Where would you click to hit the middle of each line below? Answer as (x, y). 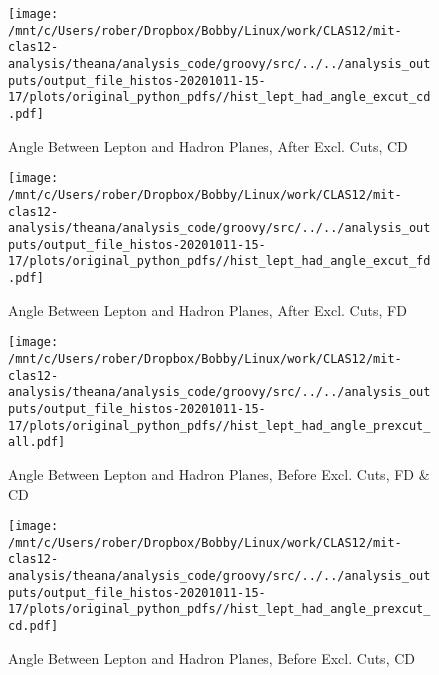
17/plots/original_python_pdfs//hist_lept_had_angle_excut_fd (219, 261)
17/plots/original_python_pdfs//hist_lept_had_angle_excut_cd (219, 97)
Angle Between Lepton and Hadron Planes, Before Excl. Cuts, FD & (219, 473)
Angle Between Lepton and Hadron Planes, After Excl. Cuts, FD (207, 309)
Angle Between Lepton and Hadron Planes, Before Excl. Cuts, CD (211, 657)
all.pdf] (37, 442)
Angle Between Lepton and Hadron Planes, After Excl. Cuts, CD (208, 145)
